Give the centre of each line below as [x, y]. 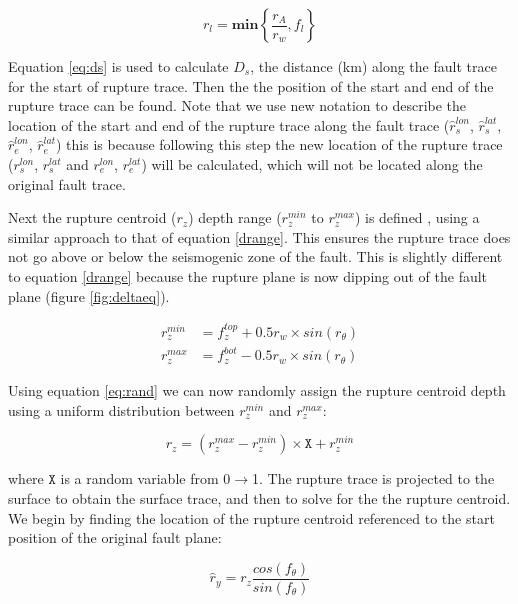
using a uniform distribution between [121, 409]
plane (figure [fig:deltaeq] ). [89, 295]
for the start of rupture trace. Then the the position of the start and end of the [251, 85]
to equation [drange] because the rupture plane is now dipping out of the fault [248, 275]
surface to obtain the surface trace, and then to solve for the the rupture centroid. [259, 497]
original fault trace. [67, 183]
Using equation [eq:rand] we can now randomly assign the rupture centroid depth [257, 390]
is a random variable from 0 [145, 478]
